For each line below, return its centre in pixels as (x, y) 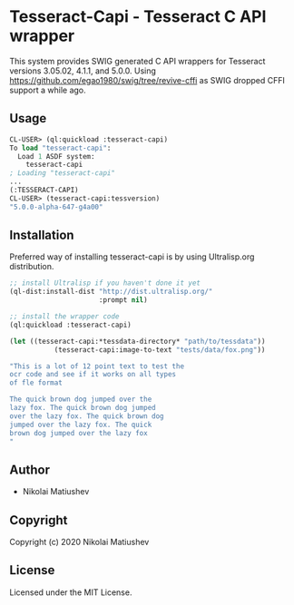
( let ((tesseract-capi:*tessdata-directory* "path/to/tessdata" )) (137, 341)
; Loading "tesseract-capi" (63, 173)
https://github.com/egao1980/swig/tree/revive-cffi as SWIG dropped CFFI (147, 80)
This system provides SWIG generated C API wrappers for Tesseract (137, 61)
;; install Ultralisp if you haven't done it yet (105, 283)
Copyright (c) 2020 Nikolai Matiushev (79, 542)
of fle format (36, 383)
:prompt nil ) (123, 300)
